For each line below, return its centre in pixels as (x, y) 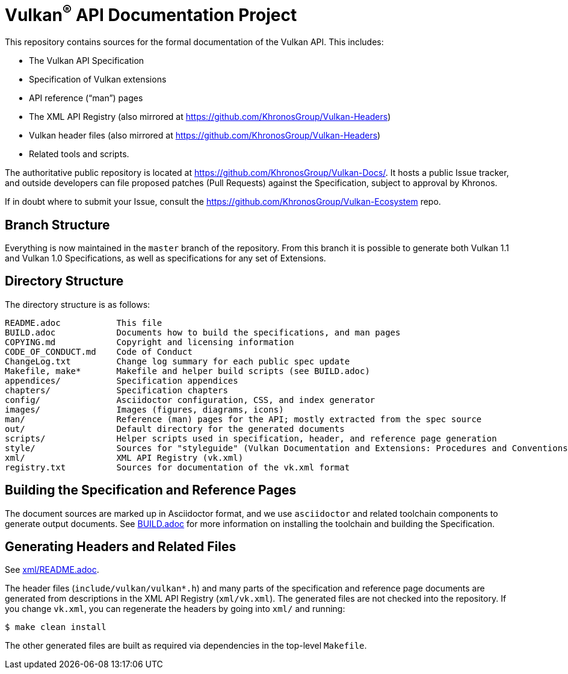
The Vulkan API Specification (87, 61)
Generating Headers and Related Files (121, 547)
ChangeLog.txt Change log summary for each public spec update (177, 361)
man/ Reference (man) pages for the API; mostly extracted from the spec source (243, 419)
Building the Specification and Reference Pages (151, 490)
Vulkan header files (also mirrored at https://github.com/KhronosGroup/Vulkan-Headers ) (205, 136)
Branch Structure (57, 225)
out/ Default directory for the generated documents (175, 429)
